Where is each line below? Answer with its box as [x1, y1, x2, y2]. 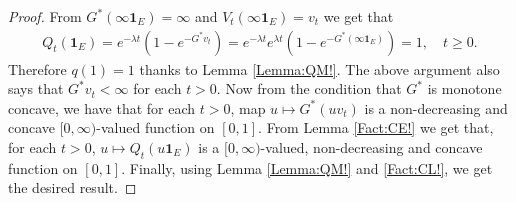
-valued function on [96, 117, 215, 138]
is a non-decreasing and [364, 97, 508, 118]
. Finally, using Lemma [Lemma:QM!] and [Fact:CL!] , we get [121, 157, 493, 178]
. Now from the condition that [216, 78, 402, 99]
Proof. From [8, 6, 82, 26]
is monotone [427, 78, 502, 99]
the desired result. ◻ [8, 177, 137, 198]
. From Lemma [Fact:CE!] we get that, [258, 117, 494, 138]
